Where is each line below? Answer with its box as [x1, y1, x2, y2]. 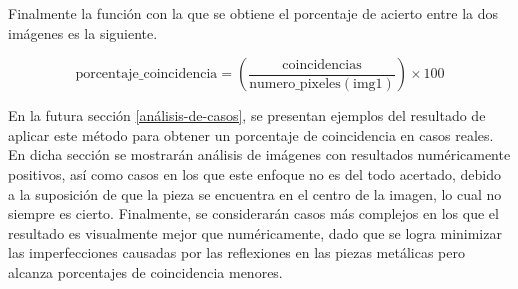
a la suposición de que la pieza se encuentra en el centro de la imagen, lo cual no [8, 183, 502, 204]
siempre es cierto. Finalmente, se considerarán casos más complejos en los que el [8, 203, 499, 224]
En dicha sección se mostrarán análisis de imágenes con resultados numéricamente [8, 144, 511, 165]
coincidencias [282, 57, 362, 72]
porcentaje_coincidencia [75, 67, 218, 82]
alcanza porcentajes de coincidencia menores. [8, 261, 283, 282]
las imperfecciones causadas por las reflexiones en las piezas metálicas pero [8, 242, 465, 263]
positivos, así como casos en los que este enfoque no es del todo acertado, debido [8, 163, 501, 184]
